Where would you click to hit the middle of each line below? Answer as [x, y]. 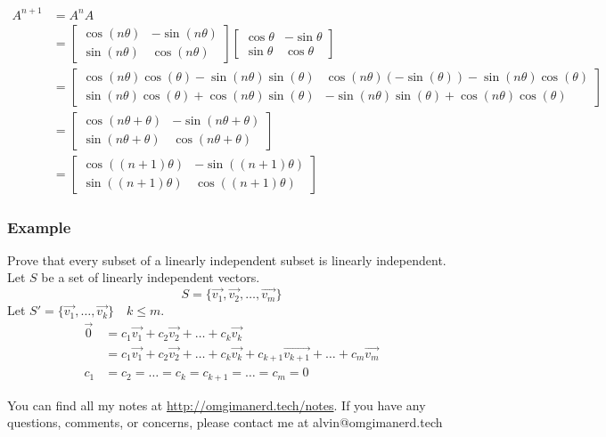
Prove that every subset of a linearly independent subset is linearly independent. [227, 259]
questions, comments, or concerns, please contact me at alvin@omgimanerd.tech [225, 422]
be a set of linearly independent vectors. [151, 277]
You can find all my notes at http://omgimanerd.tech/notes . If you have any [217, 405]
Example [39, 227]
